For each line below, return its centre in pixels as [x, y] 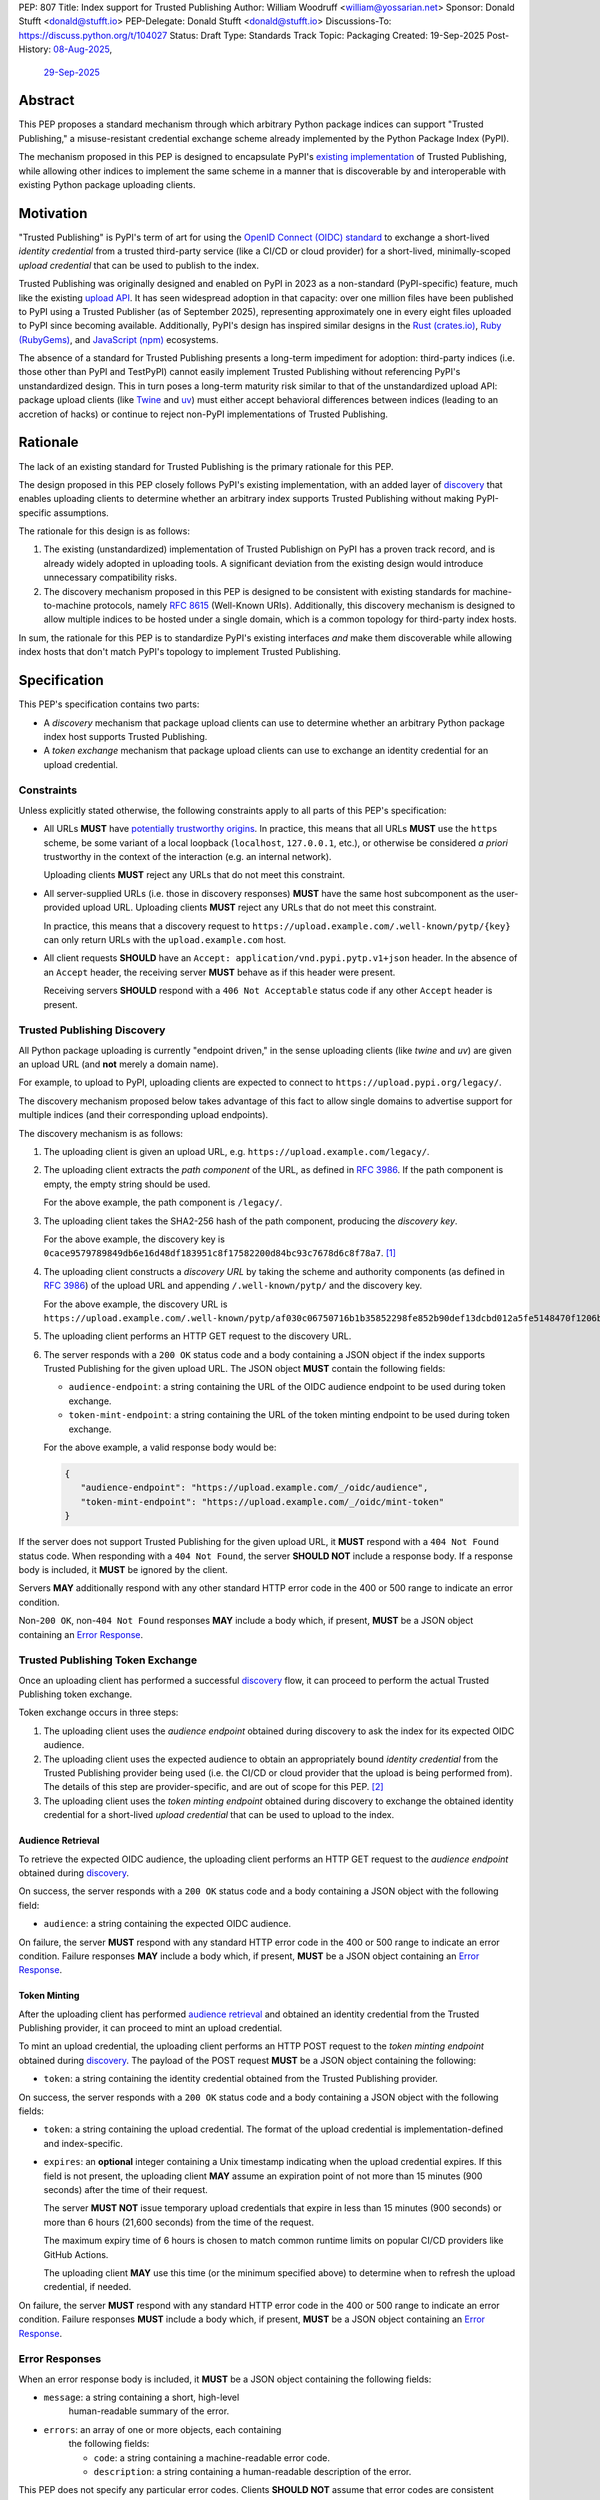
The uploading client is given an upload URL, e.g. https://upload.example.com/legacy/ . [236, 1151]
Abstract [46, 100]
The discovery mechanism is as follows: [101, 1133]
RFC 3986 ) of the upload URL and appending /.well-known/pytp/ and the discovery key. [233, 1286]
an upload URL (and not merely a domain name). [118, 1064]
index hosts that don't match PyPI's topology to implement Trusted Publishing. [180, 652]
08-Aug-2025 [81, 49]
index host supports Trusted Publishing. [125, 736]
